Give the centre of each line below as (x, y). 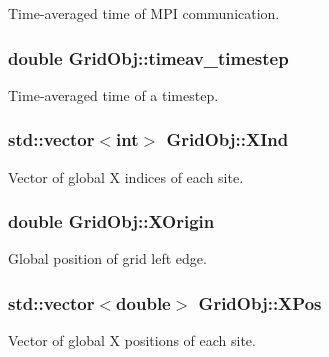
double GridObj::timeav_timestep (148, 57)
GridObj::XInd (227, 139)
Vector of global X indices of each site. (126, 176)
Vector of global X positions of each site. (132, 340)
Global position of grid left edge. (107, 258)
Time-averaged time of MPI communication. (144, 13)
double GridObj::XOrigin (111, 221)
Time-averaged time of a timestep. (113, 94)
